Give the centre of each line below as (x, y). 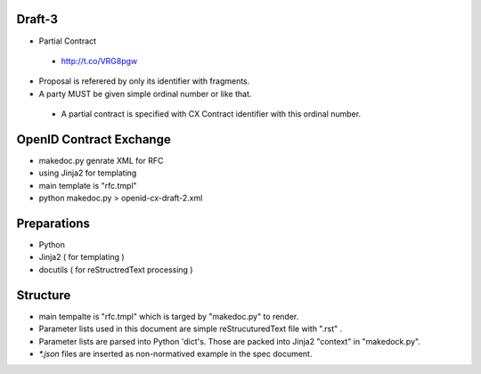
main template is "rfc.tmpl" (88, 185)
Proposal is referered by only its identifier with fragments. (144, 81)
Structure (44, 295)
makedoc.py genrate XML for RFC (101, 160)
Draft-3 (37, 19)
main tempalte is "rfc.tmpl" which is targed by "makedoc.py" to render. (169, 316)
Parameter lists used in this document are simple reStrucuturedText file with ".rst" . (191, 329)
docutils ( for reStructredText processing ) (116, 269)
